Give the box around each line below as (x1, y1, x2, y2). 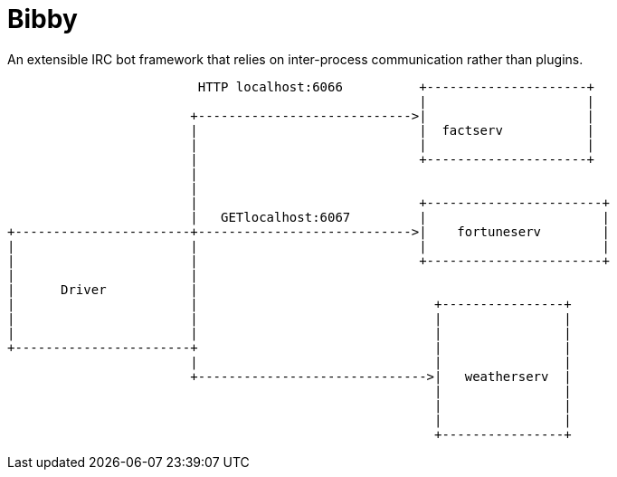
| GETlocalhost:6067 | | (190, 209, 610, 224)
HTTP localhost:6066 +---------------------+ (197, 79, 595, 94)
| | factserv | (190, 122, 595, 138)
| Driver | (7, 281, 198, 297)
